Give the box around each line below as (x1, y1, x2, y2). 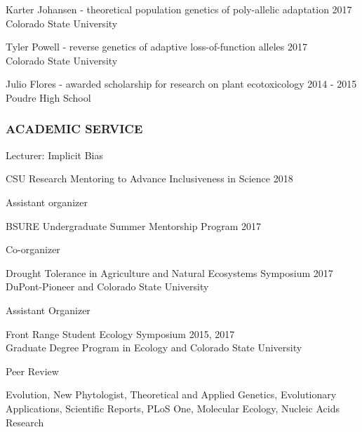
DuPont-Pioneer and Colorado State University (6, 279, 209, 294)
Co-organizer (6, 242, 60, 257)
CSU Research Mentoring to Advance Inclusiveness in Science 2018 (6, 171, 293, 186)
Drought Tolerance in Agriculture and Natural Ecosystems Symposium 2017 (6, 265, 333, 280)
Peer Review (6, 363, 59, 378)
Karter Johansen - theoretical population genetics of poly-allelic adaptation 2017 (6, 2, 352, 16)
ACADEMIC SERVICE (6, 120, 143, 137)
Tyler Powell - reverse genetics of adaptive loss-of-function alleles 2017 (6, 39, 307, 54)
